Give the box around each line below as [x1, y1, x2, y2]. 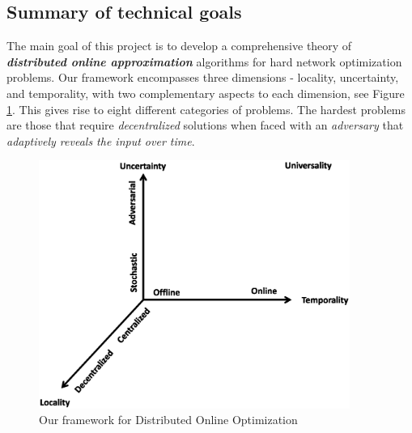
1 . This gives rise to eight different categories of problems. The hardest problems [6, 100, 406, 117]
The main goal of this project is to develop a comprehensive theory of [6, 37, 352, 54]
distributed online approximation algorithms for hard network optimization [6, 53, 402, 70]
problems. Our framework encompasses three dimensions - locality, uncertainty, [6, 69, 399, 86]
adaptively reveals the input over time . [6, 132, 195, 149]
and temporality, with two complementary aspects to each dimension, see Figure [6, 84, 405, 101]
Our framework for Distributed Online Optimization [39, 411, 298, 428]
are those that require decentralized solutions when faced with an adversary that [6, 117, 404, 134]
